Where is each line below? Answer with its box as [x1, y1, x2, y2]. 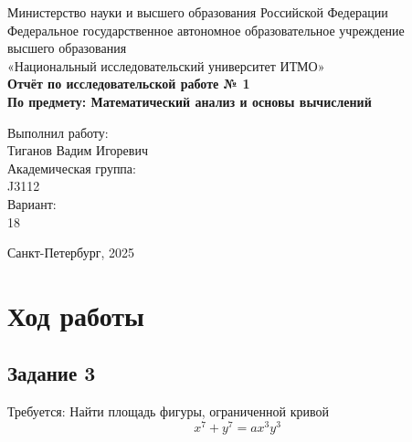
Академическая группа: [7, 158, 136, 177]
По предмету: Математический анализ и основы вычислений [7, 91, 372, 110]
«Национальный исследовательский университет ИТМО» [7, 56, 325, 75]
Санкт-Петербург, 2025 [7, 243, 134, 262]
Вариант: [7, 194, 57, 213]
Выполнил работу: [7, 122, 109, 142]
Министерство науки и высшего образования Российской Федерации [7, 3, 388, 21]
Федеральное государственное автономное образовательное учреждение [7, 20, 405, 39]
